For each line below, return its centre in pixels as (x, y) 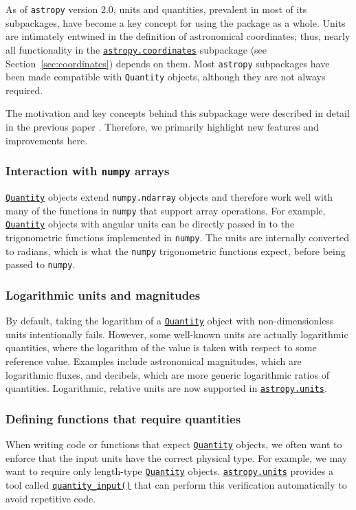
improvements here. (47, 140)
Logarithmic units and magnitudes (103, 295)
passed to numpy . (41, 264)
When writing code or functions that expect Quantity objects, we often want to (174, 444)
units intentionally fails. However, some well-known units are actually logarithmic (177, 334)
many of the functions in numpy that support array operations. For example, (166, 210)
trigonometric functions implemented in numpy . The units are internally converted (178, 237)
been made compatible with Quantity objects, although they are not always (166, 77)
